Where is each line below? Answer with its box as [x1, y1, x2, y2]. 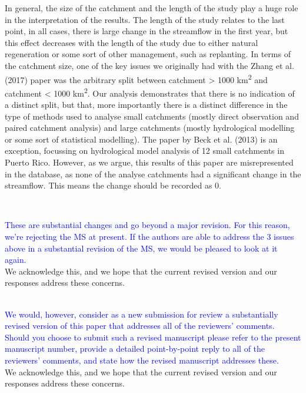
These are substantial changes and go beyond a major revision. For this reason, [5, 219, 290, 231]
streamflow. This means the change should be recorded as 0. [5, 179, 221, 191]
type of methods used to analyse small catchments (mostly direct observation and [5, 110, 299, 122]
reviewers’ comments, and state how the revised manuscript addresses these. [5, 354, 279, 366]
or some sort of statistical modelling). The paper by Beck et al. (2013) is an [5, 133, 278, 145]
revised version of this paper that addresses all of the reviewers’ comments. [5, 319, 275, 332]
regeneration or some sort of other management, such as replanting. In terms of [5, 48, 291, 60]
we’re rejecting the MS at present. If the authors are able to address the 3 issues [5, 230, 294, 242]
